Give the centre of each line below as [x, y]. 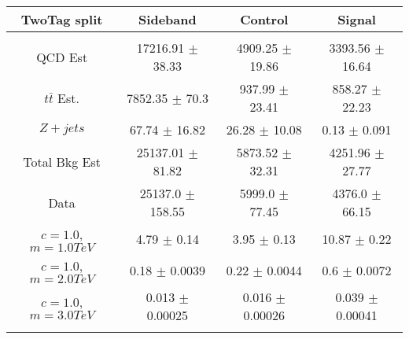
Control [264, 19]
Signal [357, 19]
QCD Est [62, 57]
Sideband [168, 19]
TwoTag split [62, 19]
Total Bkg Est [62, 161]
